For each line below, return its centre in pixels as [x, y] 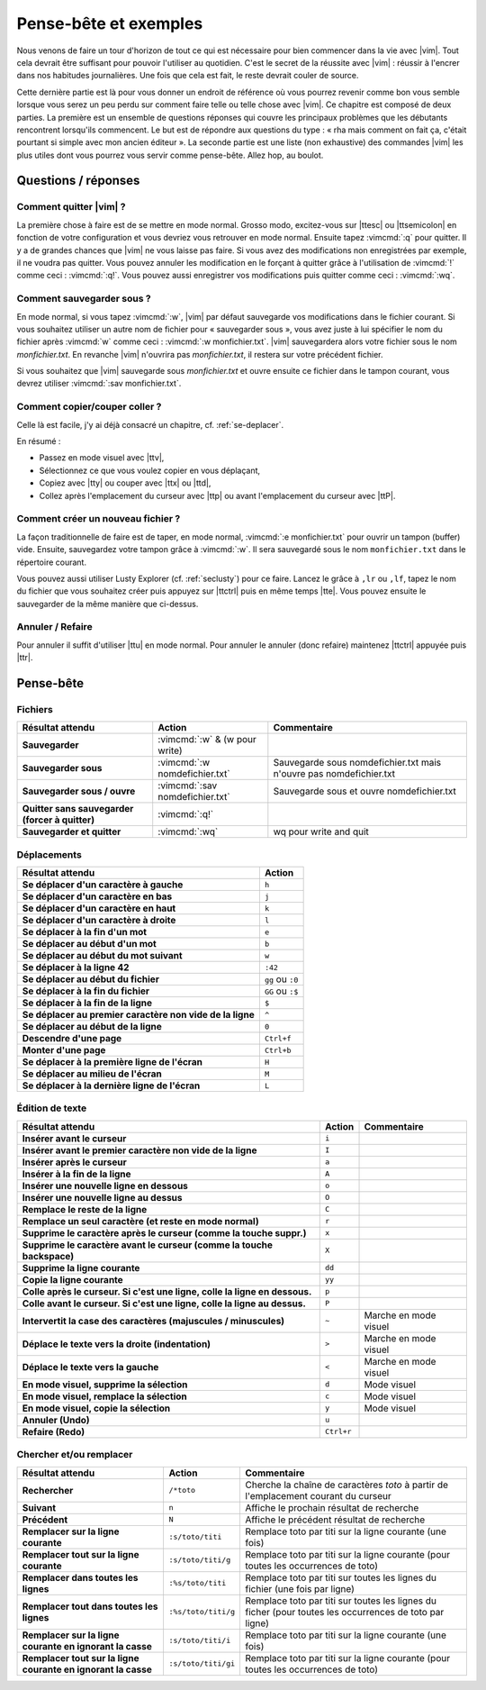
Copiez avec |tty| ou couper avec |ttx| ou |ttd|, [125, 483]
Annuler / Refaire [55, 627]
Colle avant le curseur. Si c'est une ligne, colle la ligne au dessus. [164, 1304]
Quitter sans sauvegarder [78, 809]
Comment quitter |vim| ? [71, 207]
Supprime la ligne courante [81, 1267]
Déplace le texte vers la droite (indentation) [117, 1344]
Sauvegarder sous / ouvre [79, 791]
